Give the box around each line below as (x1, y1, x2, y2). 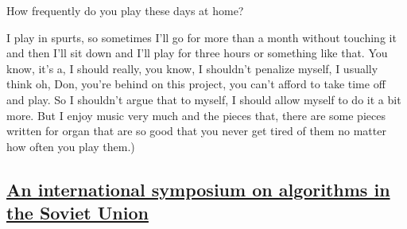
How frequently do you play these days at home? (6, 2, 244, 18)
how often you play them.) (6, 138, 135, 154)
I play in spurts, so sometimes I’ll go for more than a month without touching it (6, 29, 397, 45)
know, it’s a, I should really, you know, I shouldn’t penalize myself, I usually (6, 60, 378, 76)
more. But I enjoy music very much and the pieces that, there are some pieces (6, 107, 386, 123)
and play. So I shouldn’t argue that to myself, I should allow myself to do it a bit (6, 91, 401, 107)
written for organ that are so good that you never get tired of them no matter (6, 122, 386, 139)
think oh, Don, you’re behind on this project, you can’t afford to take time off (6, 76, 386, 92)
